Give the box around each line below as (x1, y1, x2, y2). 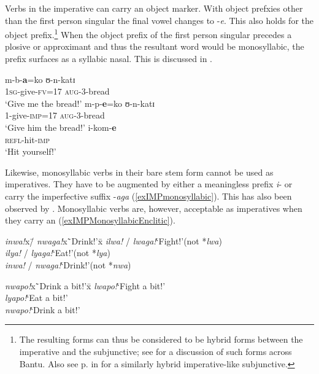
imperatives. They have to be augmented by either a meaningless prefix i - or (5, 177, 293, 190)
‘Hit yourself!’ (5, 145, 56, 158)
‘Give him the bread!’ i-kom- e (5, 121, 117, 133)
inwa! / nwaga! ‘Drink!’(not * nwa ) (5, 258, 131, 271)
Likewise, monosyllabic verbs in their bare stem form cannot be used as (5, 165, 274, 178)
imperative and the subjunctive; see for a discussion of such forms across (19, 345, 292, 357)
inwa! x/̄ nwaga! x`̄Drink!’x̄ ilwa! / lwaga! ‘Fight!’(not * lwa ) (5, 234, 222, 247)
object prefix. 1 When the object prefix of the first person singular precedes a (5, 26, 292, 41)
